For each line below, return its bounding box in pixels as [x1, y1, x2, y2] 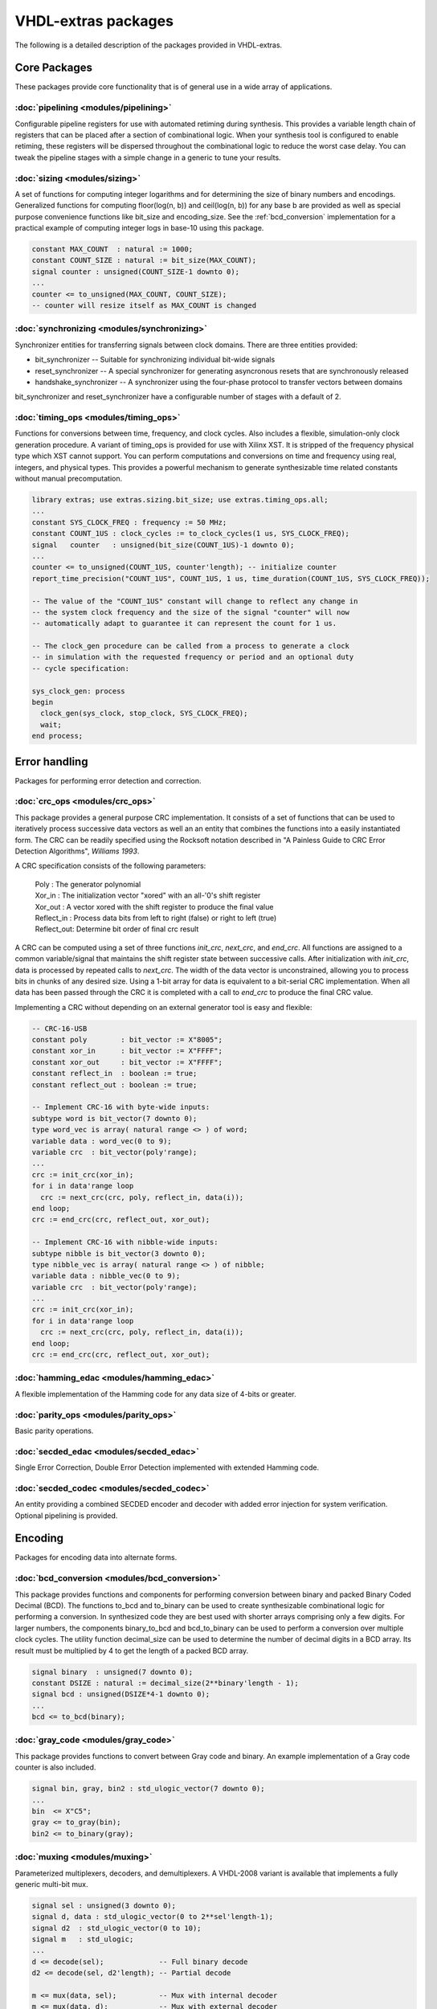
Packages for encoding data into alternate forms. [14, 1553, 178, 1562]
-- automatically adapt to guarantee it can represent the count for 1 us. [31, 619, 337, 628]
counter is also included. [14, 1762, 96, 1772]
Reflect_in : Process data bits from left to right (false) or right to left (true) [35, 913, 277, 923]
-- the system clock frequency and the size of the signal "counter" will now [31, 608, 349, 616]
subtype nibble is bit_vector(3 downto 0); [31, 1249, 206, 1258]
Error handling [14, 755, 88, 768]
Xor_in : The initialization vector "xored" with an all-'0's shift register [35, 890, 261, 900]
